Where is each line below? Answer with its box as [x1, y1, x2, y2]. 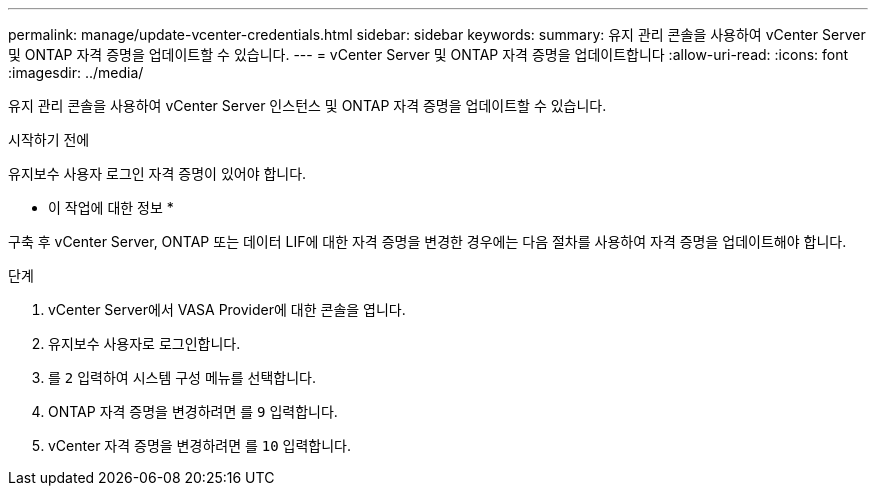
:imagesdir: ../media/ [8, 64, 144, 81]
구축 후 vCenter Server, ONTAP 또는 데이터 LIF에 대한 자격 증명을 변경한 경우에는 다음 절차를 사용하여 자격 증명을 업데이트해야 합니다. [8, 233, 847, 250]
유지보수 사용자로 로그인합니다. [48, 335, 241, 352]
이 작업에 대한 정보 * [48, 199, 174, 216]
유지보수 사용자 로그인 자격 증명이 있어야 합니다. [8, 165, 307, 182]
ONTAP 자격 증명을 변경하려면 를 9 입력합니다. [48, 403, 338, 420]
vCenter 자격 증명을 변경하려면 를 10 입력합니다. [48, 437, 352, 454]
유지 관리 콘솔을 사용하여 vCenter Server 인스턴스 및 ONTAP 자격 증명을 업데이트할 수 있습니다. [8, 97, 607, 114]
